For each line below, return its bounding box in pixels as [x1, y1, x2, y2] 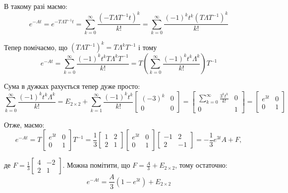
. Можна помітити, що [62, 160, 130, 170]
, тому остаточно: [175, 160, 228, 170]
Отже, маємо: [4, 119, 45, 129]
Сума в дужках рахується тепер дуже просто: [4, 81, 140, 91]
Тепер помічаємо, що [4, 42, 68, 52]
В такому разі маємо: [4, 1, 67, 11]
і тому [138, 42, 157, 52]
